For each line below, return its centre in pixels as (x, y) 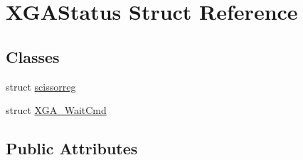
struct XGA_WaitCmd (56, 110)
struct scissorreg (41, 86)
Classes (33, 56)
